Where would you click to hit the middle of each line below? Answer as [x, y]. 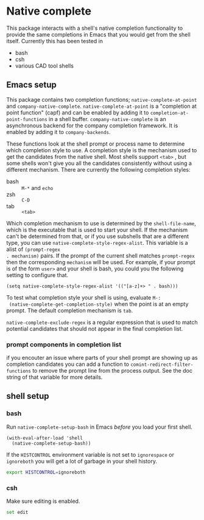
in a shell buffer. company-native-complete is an [107, 119]
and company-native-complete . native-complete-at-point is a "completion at [101, 106]
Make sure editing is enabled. [43, 501]
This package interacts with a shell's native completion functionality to [95, 28]
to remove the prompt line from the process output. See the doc [113, 371]
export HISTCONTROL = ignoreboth [46, 472]
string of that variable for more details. [55, 377]
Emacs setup [31, 85]
